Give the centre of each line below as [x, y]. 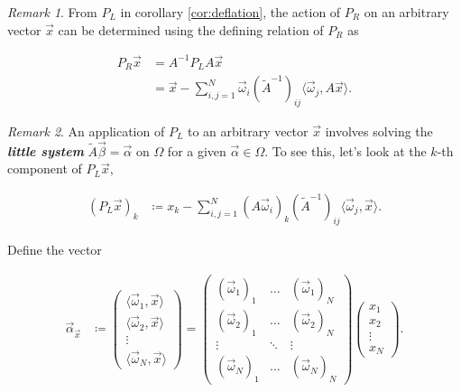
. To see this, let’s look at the [346, 150]
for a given [197, 150]
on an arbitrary [406, 12]
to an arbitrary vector [248, 131]
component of [45, 168]
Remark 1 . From [52, 12]
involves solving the [379, 131]
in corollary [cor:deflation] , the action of [230, 12]
